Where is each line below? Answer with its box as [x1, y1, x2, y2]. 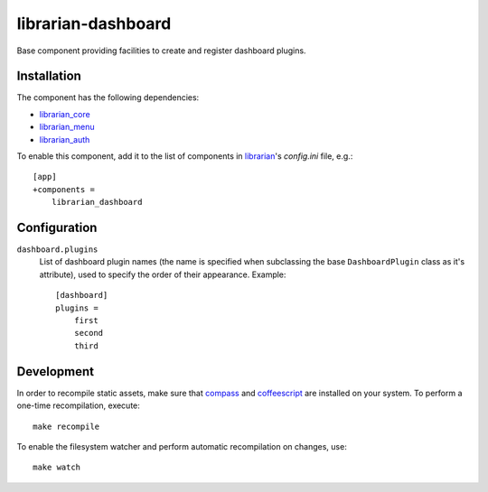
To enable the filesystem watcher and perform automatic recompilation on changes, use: [16, 441, 347, 451]
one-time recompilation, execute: [16, 400, 140, 411]
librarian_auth [39, 134, 90, 144]
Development [16, 364, 95, 379]
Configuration [16, 220, 98, 235]
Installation [16, 69, 81, 84]
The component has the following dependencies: [16, 92, 200, 103]
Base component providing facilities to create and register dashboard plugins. [16, 45, 306, 56]
